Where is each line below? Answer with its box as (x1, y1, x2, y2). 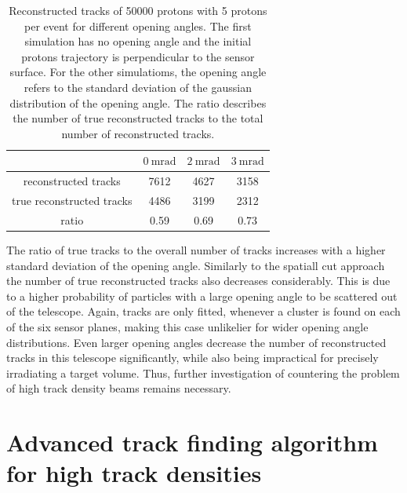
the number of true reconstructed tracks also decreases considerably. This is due (6, 272, 391, 289)
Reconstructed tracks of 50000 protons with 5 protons (9, 2, 267, 18)
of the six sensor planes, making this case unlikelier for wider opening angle (6, 318, 369, 334)
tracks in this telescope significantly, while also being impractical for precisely (6, 349, 379, 366)
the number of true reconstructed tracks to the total (13, 110, 263, 126)
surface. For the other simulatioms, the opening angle (9, 64, 267, 80)
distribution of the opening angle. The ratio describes (9, 94, 267, 111)
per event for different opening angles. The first (24, 17, 252, 34)
